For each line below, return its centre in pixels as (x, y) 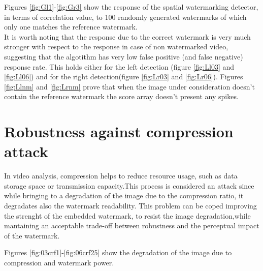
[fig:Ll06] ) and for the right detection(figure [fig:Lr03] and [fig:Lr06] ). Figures (124, 77)
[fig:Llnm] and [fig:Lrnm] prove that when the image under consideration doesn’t (129, 86)
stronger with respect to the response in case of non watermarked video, (116, 47)
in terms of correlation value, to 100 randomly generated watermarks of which (125, 17)
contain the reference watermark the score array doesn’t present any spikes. (121, 96)
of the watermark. (32, 235)
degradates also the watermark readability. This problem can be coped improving (130, 206)
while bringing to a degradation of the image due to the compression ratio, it (124, 195)
